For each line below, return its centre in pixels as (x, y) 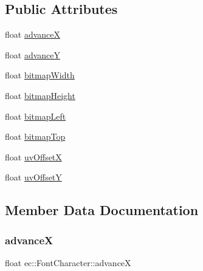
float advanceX (33, 34)
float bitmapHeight (40, 95)
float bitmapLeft (36, 116)
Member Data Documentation (102, 210)
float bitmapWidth (40, 75)
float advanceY (33, 54)
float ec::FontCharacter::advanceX (68, 262)
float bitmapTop (35, 136)
